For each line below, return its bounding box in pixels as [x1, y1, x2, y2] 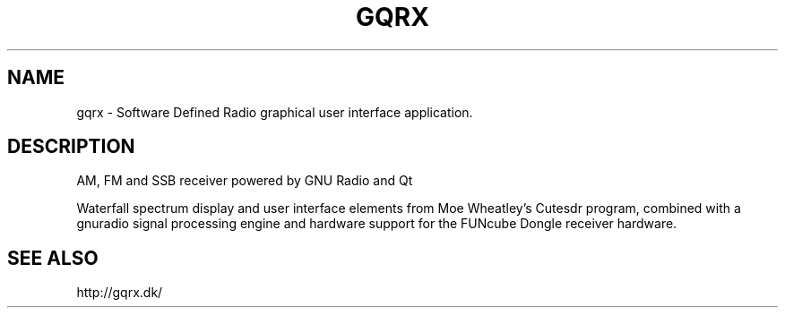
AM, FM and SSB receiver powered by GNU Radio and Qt [76, 173, 413, 189]
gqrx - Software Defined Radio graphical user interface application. [76, 104, 473, 120]
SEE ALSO [7, 246, 99, 269]
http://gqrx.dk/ [76, 285, 163, 301]
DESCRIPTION [7, 135, 135, 158]
